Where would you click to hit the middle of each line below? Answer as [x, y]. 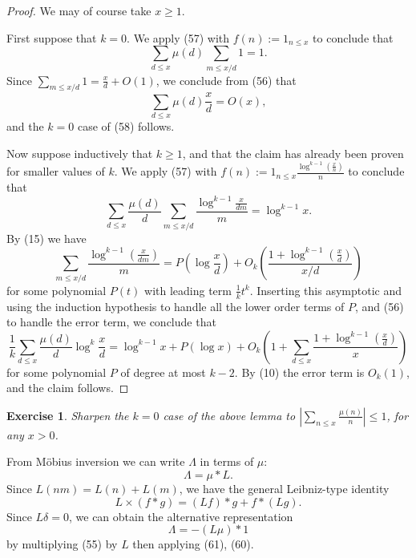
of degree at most [163, 372]
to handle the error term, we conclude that [111, 322]
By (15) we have [46, 238]
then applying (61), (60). [193, 544]
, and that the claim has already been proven [293, 153]
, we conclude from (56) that [226, 80]
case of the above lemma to [229, 415]
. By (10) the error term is [299, 372]
